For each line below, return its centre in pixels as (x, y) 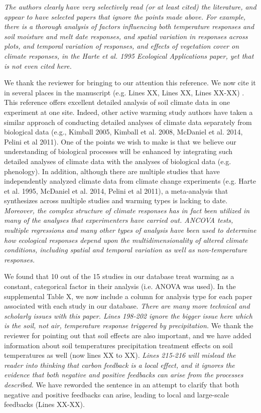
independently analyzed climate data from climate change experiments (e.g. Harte (130, 181)
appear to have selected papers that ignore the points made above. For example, (125, 16)
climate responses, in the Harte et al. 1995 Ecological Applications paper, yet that (129, 55)
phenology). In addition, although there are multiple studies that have (112, 171)
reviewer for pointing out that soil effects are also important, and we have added (128, 335)
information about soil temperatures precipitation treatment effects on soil (118, 345)
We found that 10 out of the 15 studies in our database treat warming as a (119, 276)
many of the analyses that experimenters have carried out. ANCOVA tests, (119, 220)
